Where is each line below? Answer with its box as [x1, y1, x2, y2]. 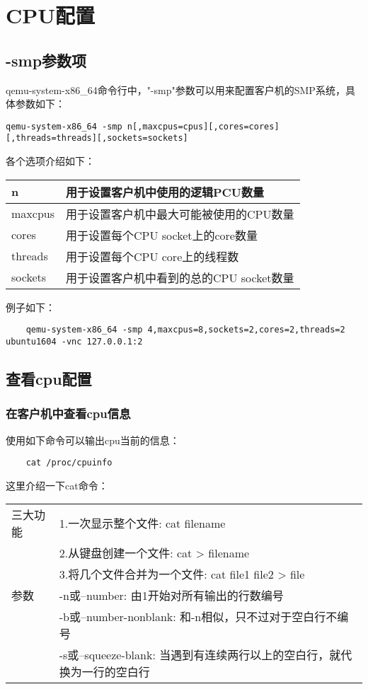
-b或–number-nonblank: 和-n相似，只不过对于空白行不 [59, 608, 338, 625]
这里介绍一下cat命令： [6, 477, 108, 492]
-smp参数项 [6, 49, 87, 71]
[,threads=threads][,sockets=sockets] [6, 133, 188, 144]
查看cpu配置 [6, 367, 92, 389]
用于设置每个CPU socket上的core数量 [65, 226, 258, 243]
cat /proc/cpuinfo [25, 458, 113, 468]
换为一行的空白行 [59, 664, 150, 681]
